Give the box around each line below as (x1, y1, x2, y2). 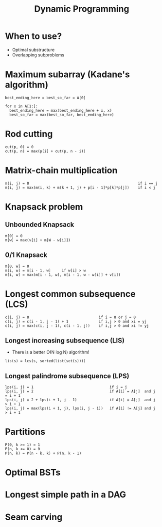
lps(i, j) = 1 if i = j (5, 385, 127, 390)
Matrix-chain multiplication (5, 165, 118, 176)
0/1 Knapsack (5, 251, 48, 259)
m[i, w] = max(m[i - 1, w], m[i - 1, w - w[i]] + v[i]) (5, 272, 121, 277)
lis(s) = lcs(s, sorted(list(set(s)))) (5, 358, 86, 364)
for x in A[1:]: (5, 103, 38, 109)
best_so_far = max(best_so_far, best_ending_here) (9, 112, 114, 117)
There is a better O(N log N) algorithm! (12, 349, 90, 355)
